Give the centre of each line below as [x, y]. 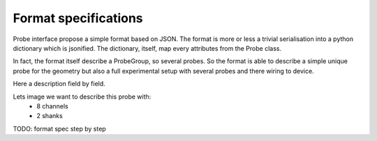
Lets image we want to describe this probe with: [82, 97]
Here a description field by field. [59, 84]
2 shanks [50, 116]
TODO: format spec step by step [59, 128]
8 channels [53, 106]
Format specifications [78, 18]
